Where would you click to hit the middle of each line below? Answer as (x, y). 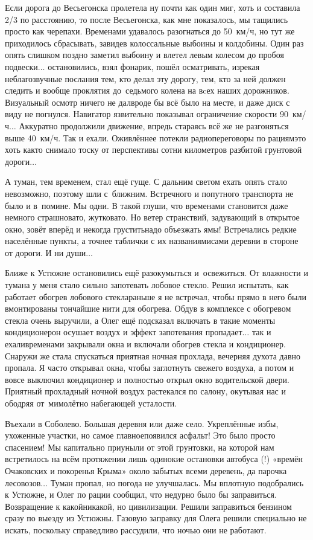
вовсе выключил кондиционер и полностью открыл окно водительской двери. (147, 379)
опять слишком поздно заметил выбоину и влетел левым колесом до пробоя (144, 55)
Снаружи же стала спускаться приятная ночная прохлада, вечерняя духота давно (153, 355)
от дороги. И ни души (46, 252)
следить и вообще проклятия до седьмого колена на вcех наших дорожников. (147, 90)
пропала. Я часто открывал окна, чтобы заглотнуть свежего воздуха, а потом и (150, 368)
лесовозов (23, 482)
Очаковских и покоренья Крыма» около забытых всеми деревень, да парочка (146, 470)
